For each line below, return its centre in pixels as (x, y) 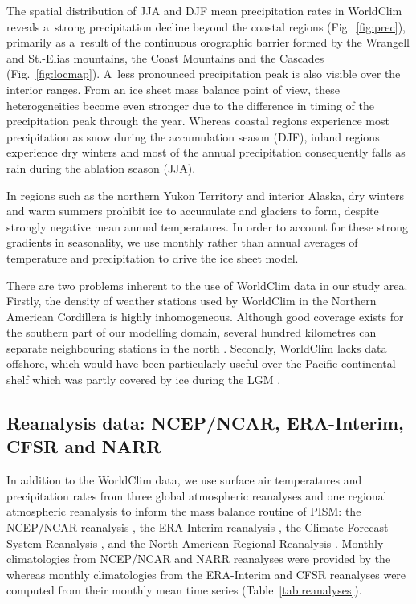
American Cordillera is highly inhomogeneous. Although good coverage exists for (205, 316)
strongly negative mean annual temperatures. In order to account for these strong (207, 226)
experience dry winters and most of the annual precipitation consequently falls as (206, 152)
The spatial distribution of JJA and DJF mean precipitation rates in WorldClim (204, 10)
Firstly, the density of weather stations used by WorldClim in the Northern (192, 301)
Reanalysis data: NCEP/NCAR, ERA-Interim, (205, 423)
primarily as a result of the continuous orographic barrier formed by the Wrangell (208, 42)
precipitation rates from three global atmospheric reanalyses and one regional (197, 495)
